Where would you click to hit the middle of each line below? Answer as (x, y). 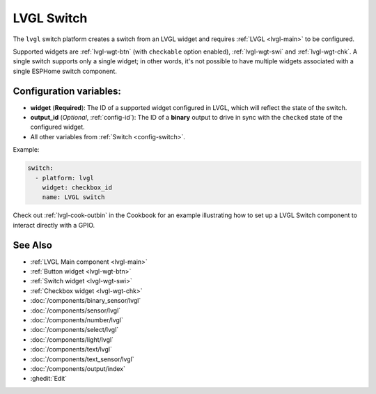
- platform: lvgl (64, 178)
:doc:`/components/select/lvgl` (75, 330)
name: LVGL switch (73, 197)
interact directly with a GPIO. (54, 225)
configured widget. (57, 127)
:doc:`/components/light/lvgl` (72, 339)
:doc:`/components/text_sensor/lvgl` (82, 359)
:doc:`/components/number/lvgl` (77, 320)
